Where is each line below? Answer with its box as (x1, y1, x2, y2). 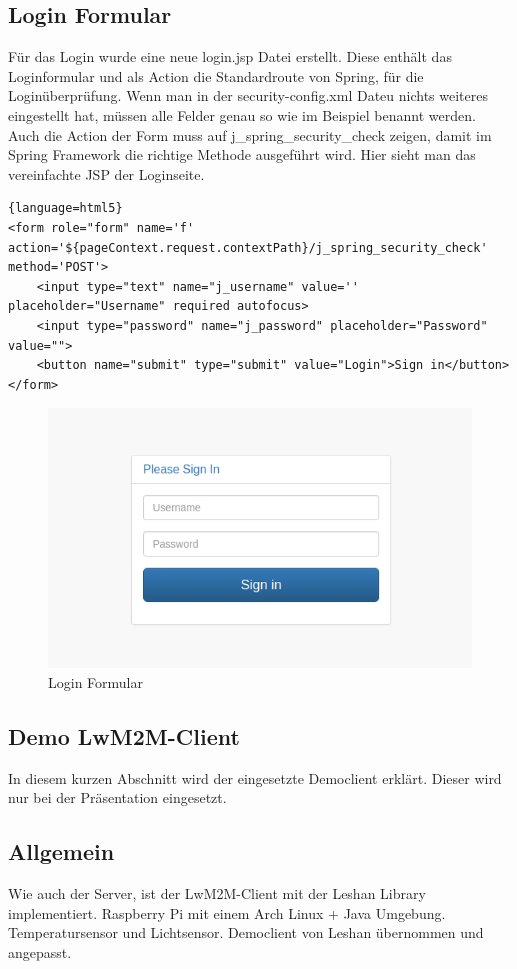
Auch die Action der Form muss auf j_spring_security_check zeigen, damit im (8, 124, 492, 145)
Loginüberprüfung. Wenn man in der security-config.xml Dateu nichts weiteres (8, 85, 488, 106)
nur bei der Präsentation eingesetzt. (8, 787, 227, 808)
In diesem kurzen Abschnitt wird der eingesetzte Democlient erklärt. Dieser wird (8, 767, 502, 788)
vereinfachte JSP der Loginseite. (8, 163, 205, 184)
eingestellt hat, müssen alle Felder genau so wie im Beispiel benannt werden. (8, 104, 476, 125)
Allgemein (8, 836, 115, 867)
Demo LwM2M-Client (8, 720, 240, 751)
